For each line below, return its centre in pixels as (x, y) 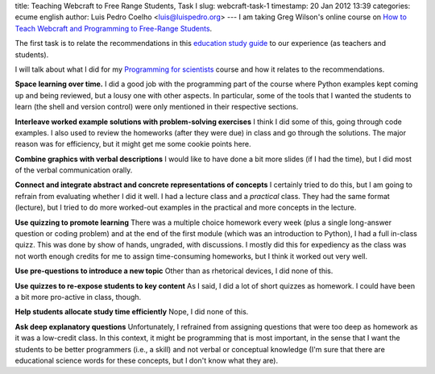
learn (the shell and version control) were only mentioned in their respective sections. (157, 107)
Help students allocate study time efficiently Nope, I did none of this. (132, 312)
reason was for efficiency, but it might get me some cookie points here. (133, 144)
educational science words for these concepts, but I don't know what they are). (146, 360)
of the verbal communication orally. (74, 170)
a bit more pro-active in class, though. (78, 297)
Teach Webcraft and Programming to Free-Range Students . (114, 28)
